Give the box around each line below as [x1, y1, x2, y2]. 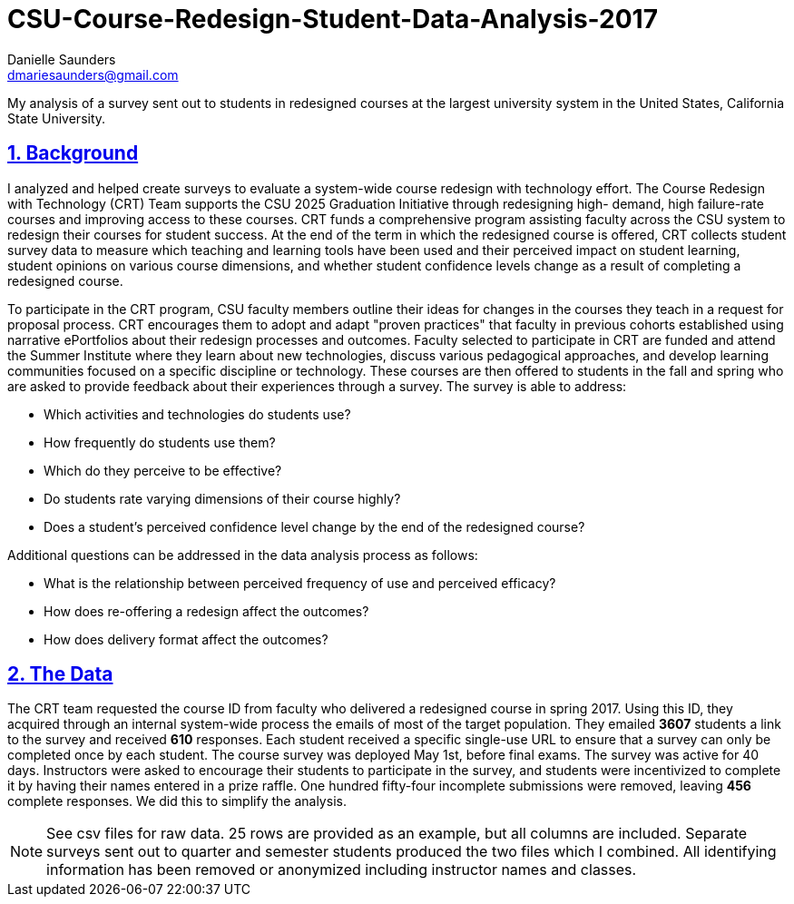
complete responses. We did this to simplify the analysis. [7, 793, 347, 810]
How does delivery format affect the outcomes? [44, 631, 328, 647]
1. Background [7, 142, 139, 165]
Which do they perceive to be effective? [44, 462, 282, 478]
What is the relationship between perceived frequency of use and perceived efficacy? [44, 575, 556, 591]
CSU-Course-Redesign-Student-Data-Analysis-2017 [7, 4, 658, 34]
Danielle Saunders [7, 51, 116, 67]
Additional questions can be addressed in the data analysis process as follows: [7, 546, 478, 563]
